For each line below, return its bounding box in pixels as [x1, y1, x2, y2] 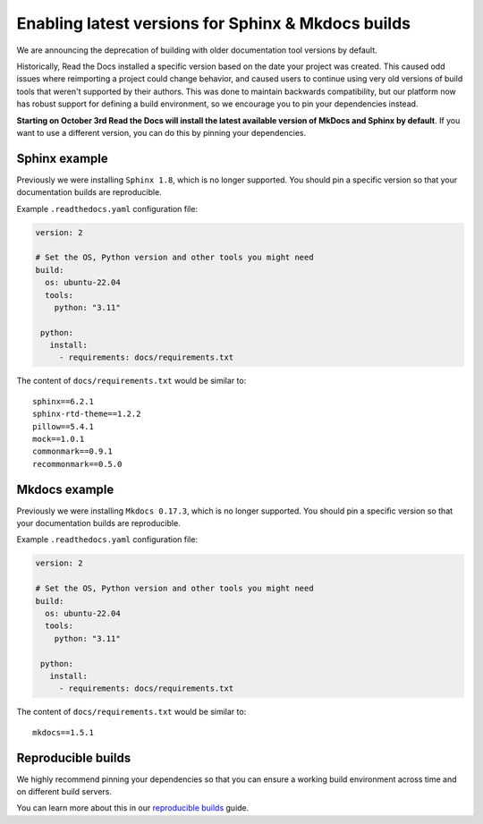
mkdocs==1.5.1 [32, 727, 94, 737]
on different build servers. [16, 786, 112, 797]
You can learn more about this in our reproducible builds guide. [16, 803, 250, 813]
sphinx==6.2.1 [32, 396, 94, 406]
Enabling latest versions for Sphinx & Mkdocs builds [16, 13, 411, 33]
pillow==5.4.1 [32, 421, 94, 431]
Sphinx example [16, 150, 109, 166]
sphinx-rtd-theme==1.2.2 [32, 409, 141, 420]
